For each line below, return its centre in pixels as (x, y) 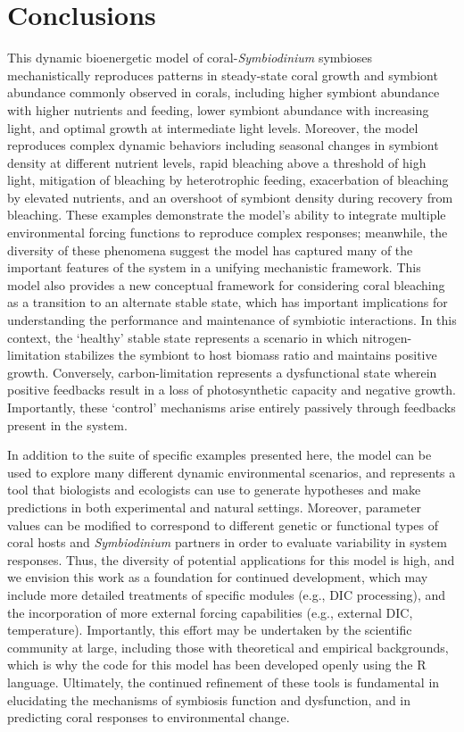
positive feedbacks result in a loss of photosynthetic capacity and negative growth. (232, 390)
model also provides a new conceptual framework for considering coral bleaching (226, 284)
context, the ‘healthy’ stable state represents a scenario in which (183, 337)
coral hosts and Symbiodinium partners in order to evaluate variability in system (227, 542)
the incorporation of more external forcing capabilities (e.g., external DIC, (210, 612)
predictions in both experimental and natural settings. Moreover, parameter (215, 507)
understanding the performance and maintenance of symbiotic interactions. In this (232, 320)
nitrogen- (387, 337)
